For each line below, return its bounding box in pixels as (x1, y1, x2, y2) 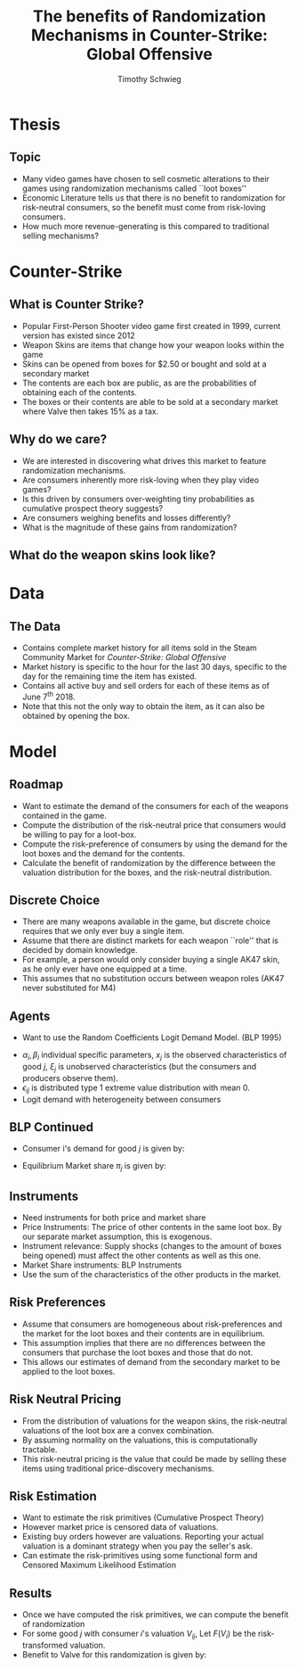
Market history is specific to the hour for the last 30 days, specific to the (21, 661, 287, 672)
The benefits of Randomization (32, 6, 267, 27)
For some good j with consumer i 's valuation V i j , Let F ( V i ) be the (21, 1628, 256, 1641)
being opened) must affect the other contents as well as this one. (21, 1251, 262, 1261)
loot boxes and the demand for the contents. (21, 847, 185, 858)
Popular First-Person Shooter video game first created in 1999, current (21, 320, 281, 331)
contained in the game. (21, 810, 107, 821)
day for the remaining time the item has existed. (21, 671, 197, 682)
